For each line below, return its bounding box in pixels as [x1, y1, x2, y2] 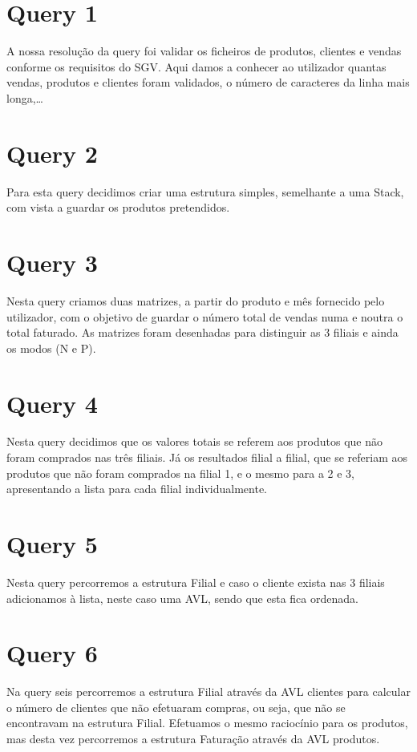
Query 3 [6, 246, 98, 278]
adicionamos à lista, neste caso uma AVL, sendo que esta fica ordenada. [6, 589, 358, 606]
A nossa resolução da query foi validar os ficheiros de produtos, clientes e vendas [6, 42, 402, 59]
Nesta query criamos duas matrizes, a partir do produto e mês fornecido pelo [6, 292, 385, 309]
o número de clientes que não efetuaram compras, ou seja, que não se [6, 698, 346, 715]
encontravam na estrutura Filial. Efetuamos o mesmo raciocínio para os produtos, [6, 714, 408, 731]
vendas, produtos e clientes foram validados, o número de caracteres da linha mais [6, 74, 410, 91]
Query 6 [6, 637, 98, 669]
